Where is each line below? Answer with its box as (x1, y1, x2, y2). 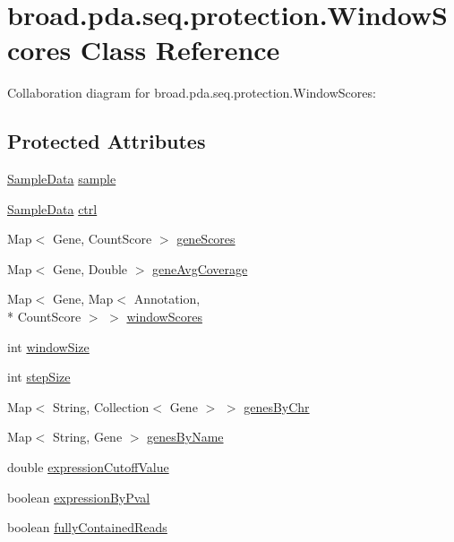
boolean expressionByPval (7, 487, 150, 506)
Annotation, (133, 289, 201, 308)
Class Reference (80, 31, 280, 68)
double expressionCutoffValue (7, 458, 169, 477)
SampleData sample (7, 169, 116, 188)
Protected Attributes (7, 127, 206, 155)
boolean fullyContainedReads (7, 518, 167, 537)
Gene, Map (52, 289, 114, 308)
